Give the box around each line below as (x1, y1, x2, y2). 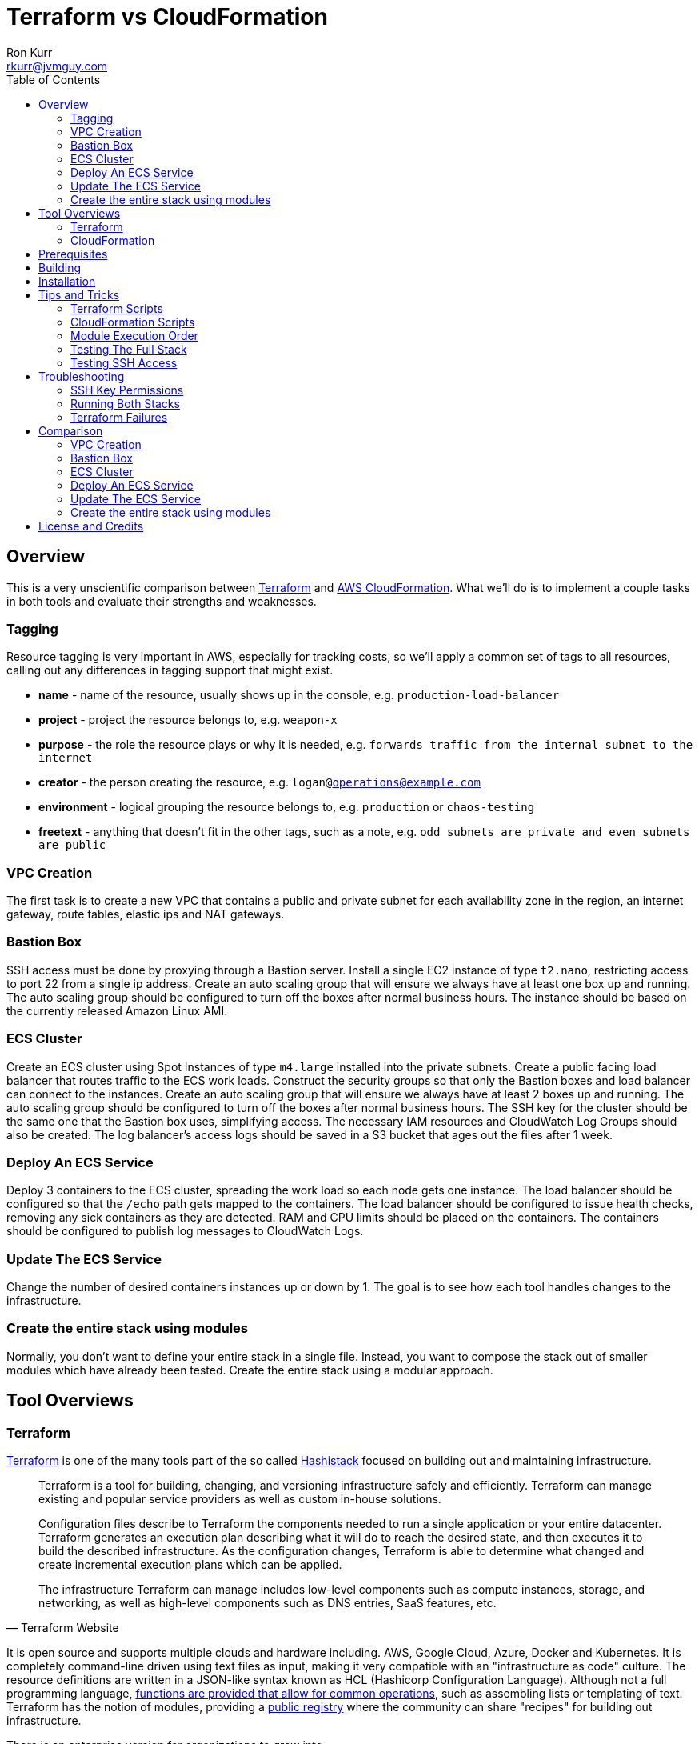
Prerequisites (38, 246, 108, 261)
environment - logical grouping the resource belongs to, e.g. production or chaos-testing (38, 800, 535, 814)
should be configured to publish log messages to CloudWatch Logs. (6, 1224, 364, 1238)
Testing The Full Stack (70, 342, 187, 356)
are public (38, 838, 106, 852)
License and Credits (38, 518, 144, 533)
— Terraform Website (6, 1621, 119, 1635)
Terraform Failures (70, 410, 168, 424)
